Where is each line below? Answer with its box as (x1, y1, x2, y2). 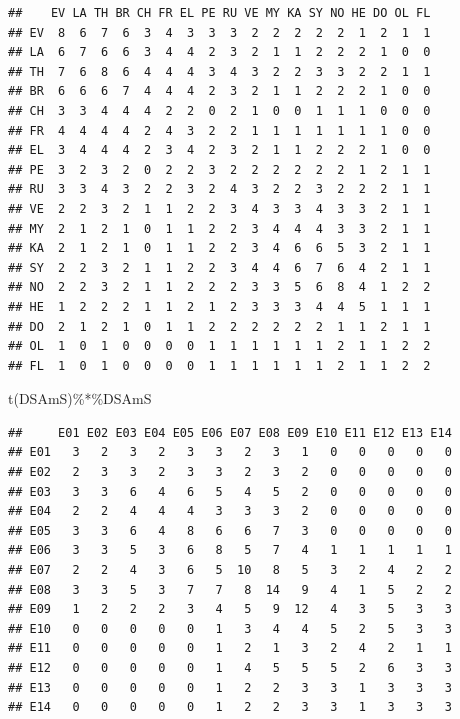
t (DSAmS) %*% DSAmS (8, 388, 152, 409)
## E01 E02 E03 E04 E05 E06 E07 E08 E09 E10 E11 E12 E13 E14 (8, 425, 452, 440)
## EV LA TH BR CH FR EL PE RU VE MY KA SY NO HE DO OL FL (8, 6, 431, 20)
